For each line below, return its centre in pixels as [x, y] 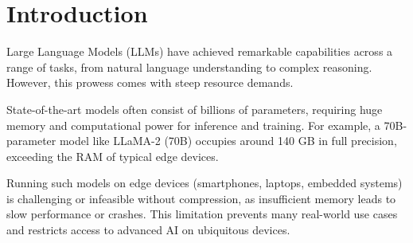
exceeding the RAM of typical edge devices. [113, 156]
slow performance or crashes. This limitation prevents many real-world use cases [202, 214]
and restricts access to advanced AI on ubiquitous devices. [148, 230]
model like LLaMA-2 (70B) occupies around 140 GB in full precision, [228, 141]
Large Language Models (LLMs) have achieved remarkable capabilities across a [200, 51]
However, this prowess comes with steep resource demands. [150, 82]
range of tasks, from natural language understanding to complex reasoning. [189, 67]
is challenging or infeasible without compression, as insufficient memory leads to [201, 198]
